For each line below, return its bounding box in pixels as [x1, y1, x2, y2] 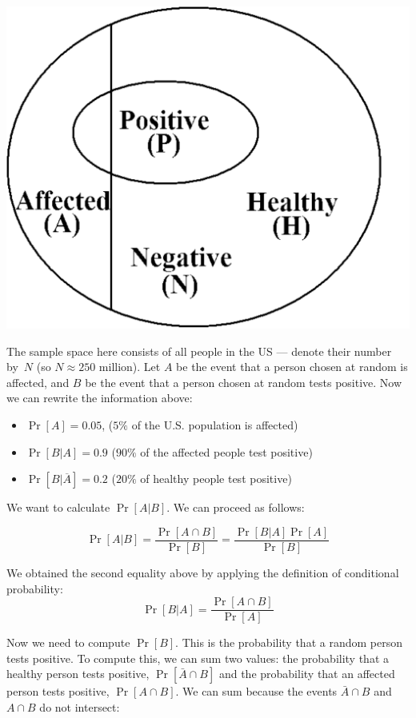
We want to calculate [6, 499, 110, 516]
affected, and [6, 373, 70, 390]
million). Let [98, 358, 161, 375]
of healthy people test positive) [140, 470, 292, 487]
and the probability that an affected [218, 665, 395, 682]
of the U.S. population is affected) [131, 417, 298, 433]
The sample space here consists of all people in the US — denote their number [6, 342, 392, 359]
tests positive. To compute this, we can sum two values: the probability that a [6, 649, 390, 666]
